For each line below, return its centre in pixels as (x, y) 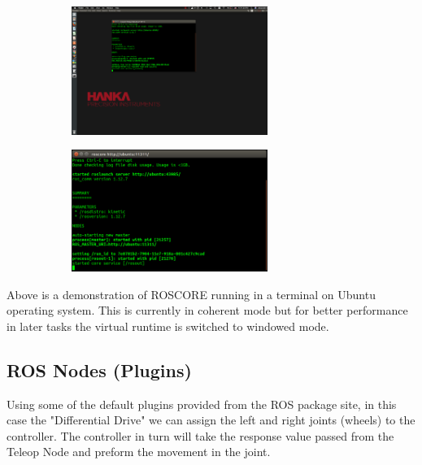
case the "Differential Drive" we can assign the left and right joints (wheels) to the (211, 420)
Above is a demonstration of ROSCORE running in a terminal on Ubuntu (191, 294)
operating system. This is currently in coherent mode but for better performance (207, 310)
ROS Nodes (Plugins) (99, 369)
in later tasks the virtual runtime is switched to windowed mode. (168, 326)
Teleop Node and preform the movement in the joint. (139, 452)
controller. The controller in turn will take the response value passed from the (200, 435)
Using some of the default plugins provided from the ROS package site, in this (202, 404)
